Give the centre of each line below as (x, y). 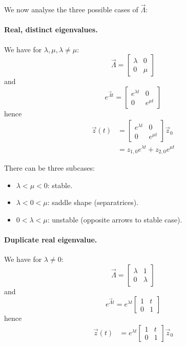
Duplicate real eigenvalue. (51, 239)
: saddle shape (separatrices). (93, 202)
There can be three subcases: (49, 167)
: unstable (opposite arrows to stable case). (115, 219)
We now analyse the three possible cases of (71, 9)
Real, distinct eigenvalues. (51, 29)
